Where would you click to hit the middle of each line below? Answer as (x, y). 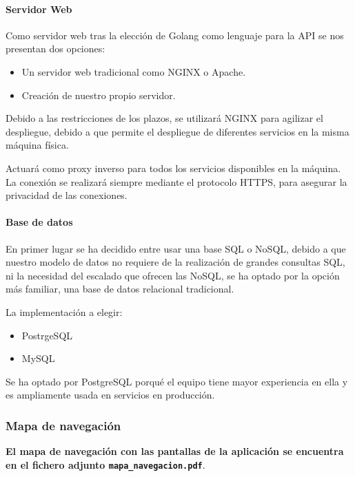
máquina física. (37, 145)
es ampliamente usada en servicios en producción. (110, 395)
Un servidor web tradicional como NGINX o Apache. (134, 71)
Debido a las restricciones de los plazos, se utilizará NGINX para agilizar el (164, 118)
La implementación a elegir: (64, 311)
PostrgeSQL (47, 335)
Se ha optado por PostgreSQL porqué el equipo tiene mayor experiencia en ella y (177, 381)
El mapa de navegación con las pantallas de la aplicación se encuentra (175, 451)
